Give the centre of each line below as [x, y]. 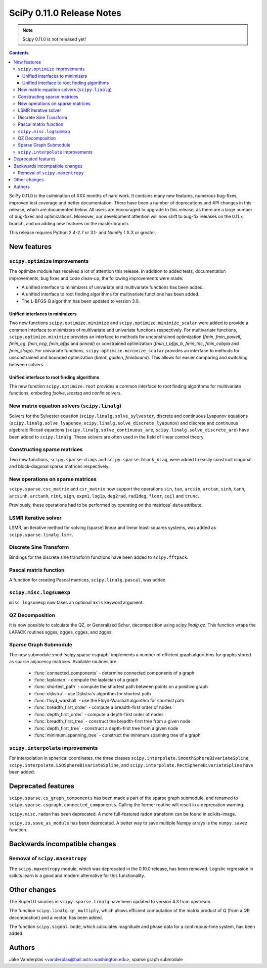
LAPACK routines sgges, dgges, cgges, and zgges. [61, 632]
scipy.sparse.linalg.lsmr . [41, 534]
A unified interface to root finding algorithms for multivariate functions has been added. [111, 294]
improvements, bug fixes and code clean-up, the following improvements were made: [96, 278]
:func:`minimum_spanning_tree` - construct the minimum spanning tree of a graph [117, 735]
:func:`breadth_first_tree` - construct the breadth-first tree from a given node [112, 721]
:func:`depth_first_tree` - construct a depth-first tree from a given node [106, 728]
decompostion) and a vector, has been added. [56, 918]
